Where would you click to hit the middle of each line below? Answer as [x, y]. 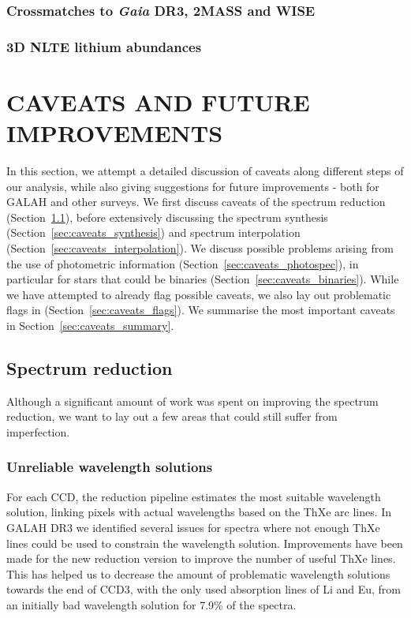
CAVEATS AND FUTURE [158, 101]
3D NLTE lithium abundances [104, 46]
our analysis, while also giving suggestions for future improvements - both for [193, 186]
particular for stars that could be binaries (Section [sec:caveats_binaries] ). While [203, 279]
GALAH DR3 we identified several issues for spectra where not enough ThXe [193, 527]
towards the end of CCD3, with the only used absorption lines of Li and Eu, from [204, 589]
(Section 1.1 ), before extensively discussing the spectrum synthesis [167, 217]
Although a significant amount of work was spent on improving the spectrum [192, 401]
